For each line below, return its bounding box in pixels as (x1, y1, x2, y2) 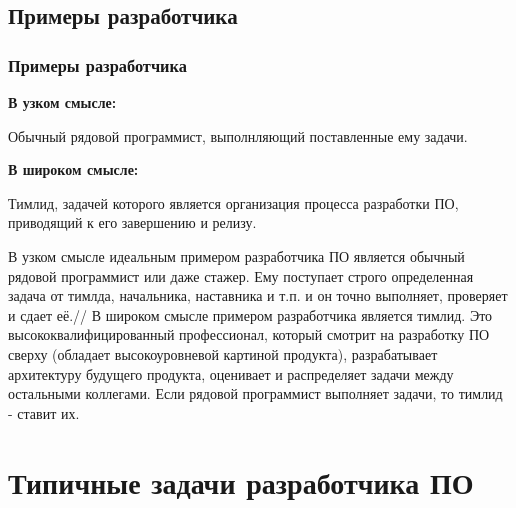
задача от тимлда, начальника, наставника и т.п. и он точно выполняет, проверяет (8, 285, 508, 306)
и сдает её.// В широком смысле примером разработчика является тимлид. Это (8, 304, 493, 325)
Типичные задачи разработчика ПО (8, 461, 474, 502)
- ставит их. (8, 402, 80, 423)
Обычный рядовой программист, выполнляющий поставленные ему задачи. (8, 125, 468, 146)
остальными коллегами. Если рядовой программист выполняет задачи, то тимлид (8, 383, 503, 404)
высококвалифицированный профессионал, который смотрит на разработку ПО (8, 324, 490, 345)
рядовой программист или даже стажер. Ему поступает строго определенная (8, 265, 474, 286)
